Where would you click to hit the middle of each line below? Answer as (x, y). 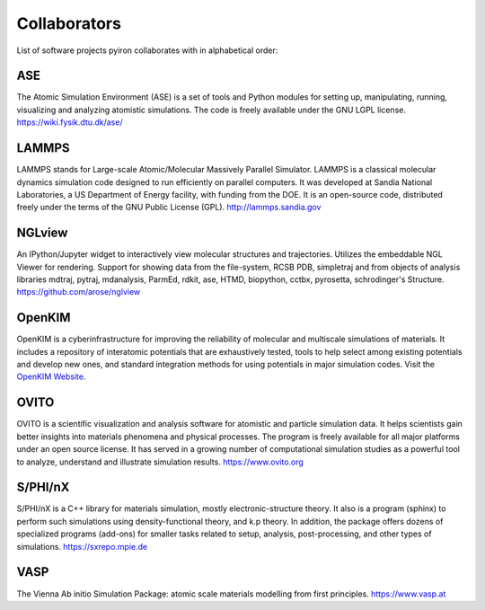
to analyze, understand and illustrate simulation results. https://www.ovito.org (160, 462)
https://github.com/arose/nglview (79, 292)
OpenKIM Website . (51, 376)
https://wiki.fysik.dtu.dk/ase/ (70, 122)
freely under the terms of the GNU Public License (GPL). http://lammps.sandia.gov (169, 208)
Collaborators (69, 23)
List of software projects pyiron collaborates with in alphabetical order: (147, 50)
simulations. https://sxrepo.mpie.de (82, 546)
